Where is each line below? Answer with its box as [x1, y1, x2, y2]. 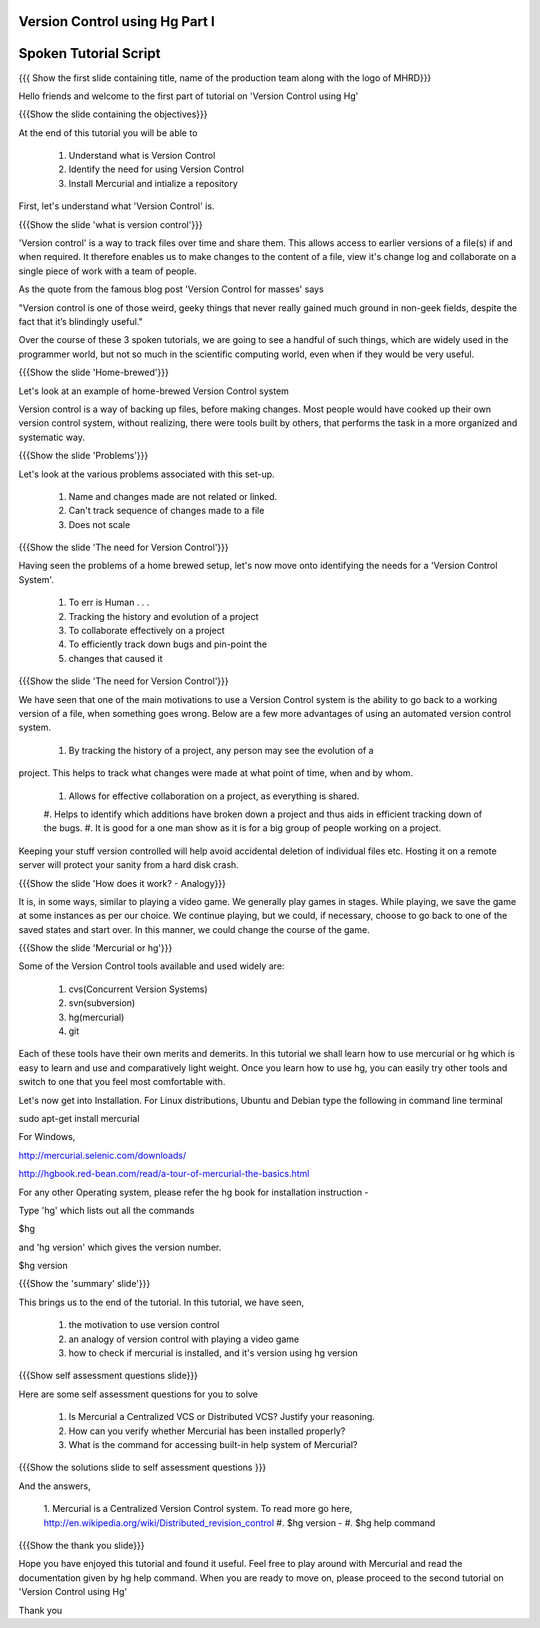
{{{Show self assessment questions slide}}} [18, 1370, 199, 1382]
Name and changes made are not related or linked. [68, 490, 278, 502]
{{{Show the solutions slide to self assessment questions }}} [18, 1461, 267, 1474]
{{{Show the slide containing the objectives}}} [18, 108, 209, 120]
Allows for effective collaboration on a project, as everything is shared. [68, 790, 360, 802]
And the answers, [18, 1480, 91, 1492]
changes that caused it [68, 652, 164, 664]
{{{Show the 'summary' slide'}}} [18, 1278, 151, 1290]
